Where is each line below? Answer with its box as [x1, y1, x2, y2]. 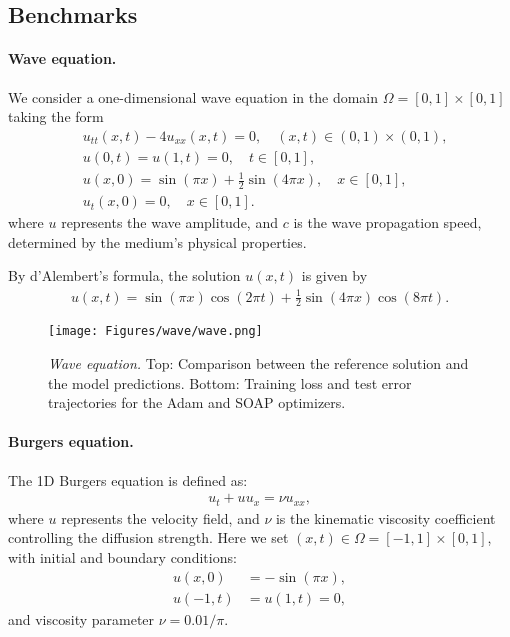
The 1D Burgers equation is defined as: [8, 469, 248, 490]
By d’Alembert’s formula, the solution [8, 265, 241, 286]
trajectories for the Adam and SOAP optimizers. [48, 392, 346, 413]
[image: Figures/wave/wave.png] [48, 324, 263, 339]
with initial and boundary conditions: [8, 546, 237, 567]
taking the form [8, 106, 104, 127]
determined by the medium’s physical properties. [8, 231, 307, 252]
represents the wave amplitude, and [61, 212, 278, 233]
